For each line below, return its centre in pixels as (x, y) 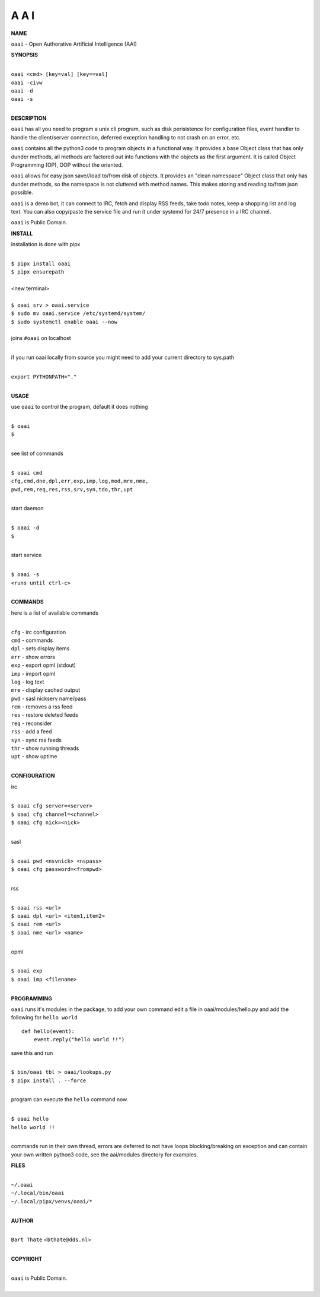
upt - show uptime (34, 756)
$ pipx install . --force (49, 1080)
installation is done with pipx (46, 244)
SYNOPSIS (25, 55)
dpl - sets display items (40, 648)
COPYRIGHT (27, 1259)
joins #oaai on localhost (41, 338)
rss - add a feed (32, 732)
